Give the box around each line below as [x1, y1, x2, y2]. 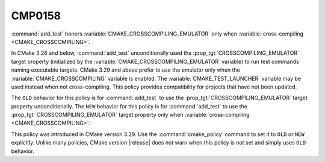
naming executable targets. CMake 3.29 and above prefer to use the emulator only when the [11, 66, 240, 73]
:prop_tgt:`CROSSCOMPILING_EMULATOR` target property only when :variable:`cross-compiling [11, 111, 250, 119]
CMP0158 [11, 9, 61, 22]
